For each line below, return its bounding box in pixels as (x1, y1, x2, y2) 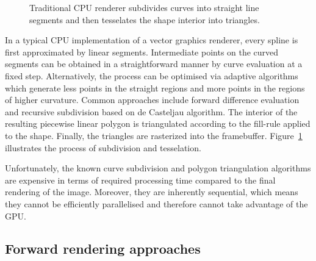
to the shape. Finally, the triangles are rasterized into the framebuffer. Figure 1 (5, 129, 303, 141)
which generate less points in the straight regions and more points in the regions (5, 81, 305, 94)
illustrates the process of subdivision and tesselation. (5, 141, 201, 154)
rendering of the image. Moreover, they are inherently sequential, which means (5, 185, 298, 198)
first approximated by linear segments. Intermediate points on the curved (5, 45, 279, 58)
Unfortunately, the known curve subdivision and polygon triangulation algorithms (5, 162, 311, 174)
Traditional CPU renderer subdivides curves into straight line (29, 1, 259, 13)
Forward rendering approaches (5, 239, 201, 258)
